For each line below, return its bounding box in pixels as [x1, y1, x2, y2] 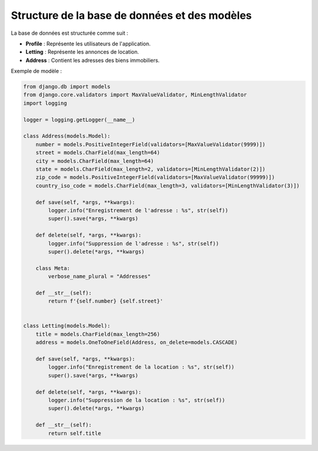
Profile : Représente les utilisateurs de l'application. [25, 40, 151, 47]
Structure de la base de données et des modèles [11, 9, 252, 22]
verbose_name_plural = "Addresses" [48, 273, 151, 280]
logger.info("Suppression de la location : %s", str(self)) [48, 397, 226, 403]
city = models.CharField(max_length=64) [35, 157, 154, 164]
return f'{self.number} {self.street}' [48, 298, 163, 305]
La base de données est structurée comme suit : [11, 29, 128, 37]
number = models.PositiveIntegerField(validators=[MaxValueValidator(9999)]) [35, 141, 266, 147]
